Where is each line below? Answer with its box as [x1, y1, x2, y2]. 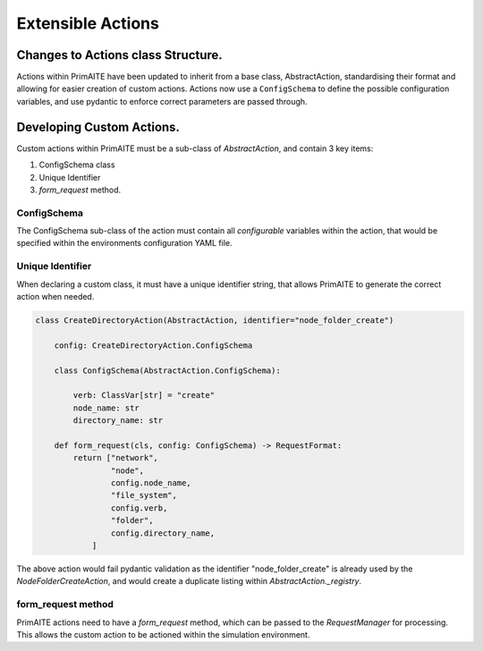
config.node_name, [110, 478, 191, 488]
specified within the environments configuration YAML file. [16, 238, 233, 249]
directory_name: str [72, 416, 164, 426]
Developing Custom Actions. [16, 119, 181, 134]
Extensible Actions [16, 13, 160, 33]
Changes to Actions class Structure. [16, 47, 223, 63]
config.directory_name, [110, 528, 215, 538]
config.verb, [110, 503, 168, 513]
